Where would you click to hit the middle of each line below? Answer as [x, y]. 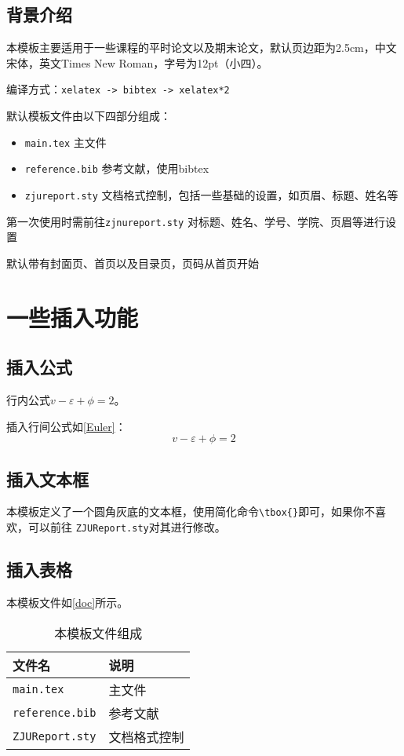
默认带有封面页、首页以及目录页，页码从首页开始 [133, 263]
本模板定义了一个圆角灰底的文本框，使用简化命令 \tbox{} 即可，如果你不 [191, 511]
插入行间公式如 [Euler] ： [66, 426]
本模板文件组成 [98, 633]
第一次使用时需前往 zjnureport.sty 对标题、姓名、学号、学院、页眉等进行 [196, 221]
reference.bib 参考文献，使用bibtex [117, 168]
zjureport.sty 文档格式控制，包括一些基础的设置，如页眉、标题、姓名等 [211, 194]
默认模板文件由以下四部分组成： [89, 116]
